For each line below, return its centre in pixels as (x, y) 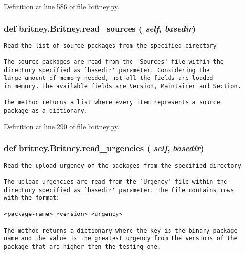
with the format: (32, 198)
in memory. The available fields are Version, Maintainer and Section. (122, 87)
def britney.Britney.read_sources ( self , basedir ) (100, 28)
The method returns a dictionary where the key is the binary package (121, 230)
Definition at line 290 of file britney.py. (62, 126)
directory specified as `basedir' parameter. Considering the (107, 70)
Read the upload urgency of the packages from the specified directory (122, 166)
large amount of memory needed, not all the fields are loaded (109, 78)
